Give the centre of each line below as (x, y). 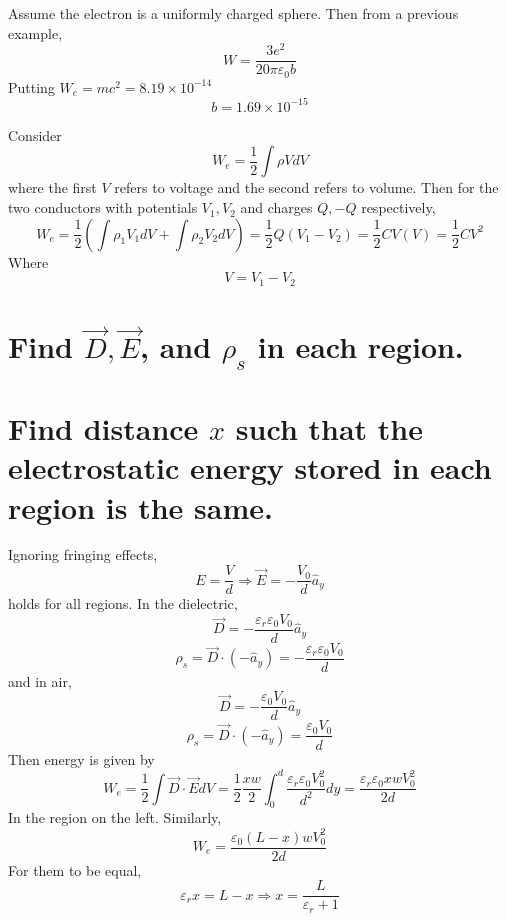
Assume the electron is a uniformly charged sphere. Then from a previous (233, 13)
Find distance (103, 428)
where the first (52, 187)
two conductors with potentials (103, 207)
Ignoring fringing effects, (83, 554)
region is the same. (140, 506)
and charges (276, 207)
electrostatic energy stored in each (250, 467)
